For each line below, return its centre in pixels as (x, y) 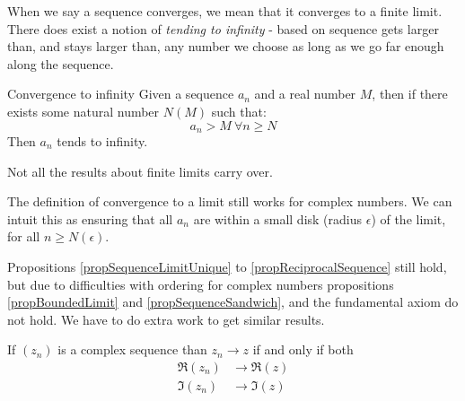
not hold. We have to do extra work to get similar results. (166, 319)
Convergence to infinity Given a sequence (121, 94)
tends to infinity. (102, 141)
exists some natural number (83, 111)
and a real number (305, 94)
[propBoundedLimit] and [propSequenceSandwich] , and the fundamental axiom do (233, 302)
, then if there (410, 94)
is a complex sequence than (132, 349)
